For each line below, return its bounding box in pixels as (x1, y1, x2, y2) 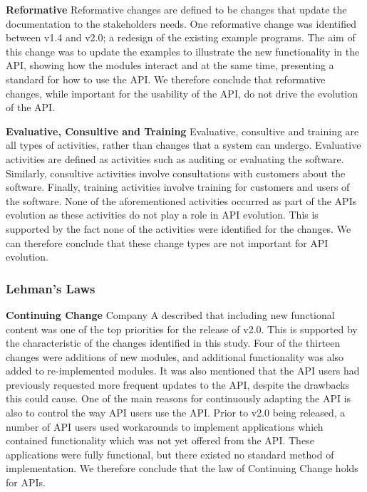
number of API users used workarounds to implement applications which (6, 419, 324, 434)
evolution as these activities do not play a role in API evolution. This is (6, 207, 319, 222)
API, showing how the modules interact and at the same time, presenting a (6, 58, 334, 73)
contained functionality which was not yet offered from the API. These (6, 433, 314, 448)
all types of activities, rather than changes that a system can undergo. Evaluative (6, 137, 361, 152)
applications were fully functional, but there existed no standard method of (6, 446, 334, 461)
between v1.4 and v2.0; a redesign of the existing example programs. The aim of (6, 30, 356, 45)
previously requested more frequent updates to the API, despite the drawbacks (6, 377, 350, 392)
